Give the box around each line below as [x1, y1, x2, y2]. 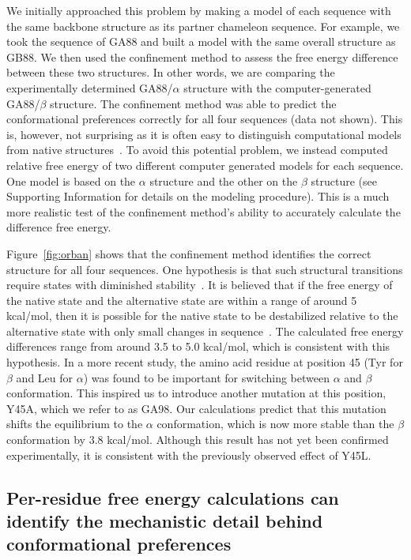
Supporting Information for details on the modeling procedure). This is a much [6, 188, 390, 205]
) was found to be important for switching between [83, 369, 330, 385]
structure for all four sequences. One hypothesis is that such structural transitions [6, 261, 403, 277]
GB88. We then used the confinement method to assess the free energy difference [6, 48, 398, 65]
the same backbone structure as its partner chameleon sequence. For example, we [6, 17, 400, 34]
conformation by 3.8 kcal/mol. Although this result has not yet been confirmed [6, 431, 389, 448]
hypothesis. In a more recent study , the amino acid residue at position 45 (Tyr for [6, 354, 403, 370]
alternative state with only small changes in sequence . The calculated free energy [6, 322, 404, 339]
